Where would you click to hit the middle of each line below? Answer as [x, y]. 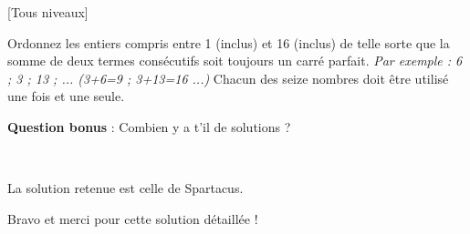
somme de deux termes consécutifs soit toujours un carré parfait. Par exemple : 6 [235, 61]
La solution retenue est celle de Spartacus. [125, 188]
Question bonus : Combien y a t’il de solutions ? [149, 126]
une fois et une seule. [66, 96]
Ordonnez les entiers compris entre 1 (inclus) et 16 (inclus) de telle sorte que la [229, 42]
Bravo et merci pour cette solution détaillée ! [133, 218]
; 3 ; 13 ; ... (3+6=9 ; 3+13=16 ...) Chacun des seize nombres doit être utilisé [228, 78]
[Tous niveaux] [48, 12]
